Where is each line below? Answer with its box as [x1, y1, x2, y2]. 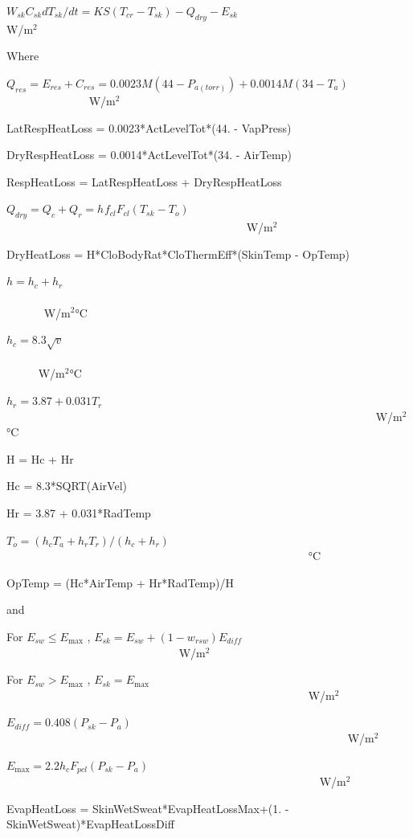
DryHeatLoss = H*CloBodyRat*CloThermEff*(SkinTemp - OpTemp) [6, 245, 350, 262]
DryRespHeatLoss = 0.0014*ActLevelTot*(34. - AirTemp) [6, 146, 292, 163]
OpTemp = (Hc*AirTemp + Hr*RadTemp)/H [6, 574, 234, 591]
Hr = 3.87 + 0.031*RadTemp [6, 505, 151, 521]
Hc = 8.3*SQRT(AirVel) [6, 477, 127, 494]
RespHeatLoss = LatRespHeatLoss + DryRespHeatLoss [6, 173, 282, 190]
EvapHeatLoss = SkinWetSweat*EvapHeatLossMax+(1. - [6, 799, 289, 816]
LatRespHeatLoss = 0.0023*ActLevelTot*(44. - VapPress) [6, 119, 292, 136]
